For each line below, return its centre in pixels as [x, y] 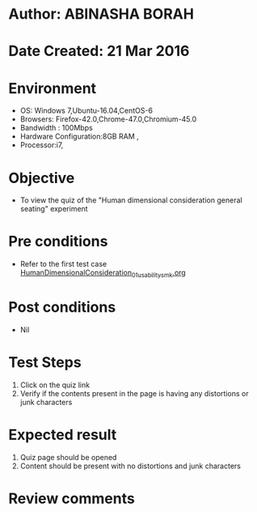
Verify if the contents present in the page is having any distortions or [134, 393]
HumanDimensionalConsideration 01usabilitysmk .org [103, 274]
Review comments [72, 498]
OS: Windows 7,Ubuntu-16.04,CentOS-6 [86, 111]
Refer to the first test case [63, 264]
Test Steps [45, 363]
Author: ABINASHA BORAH [101, 14]
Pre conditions [58, 242]
